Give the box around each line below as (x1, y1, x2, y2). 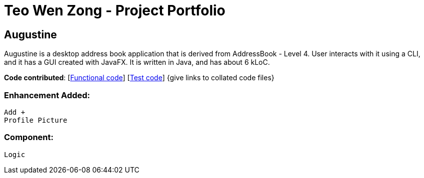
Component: (4, 132, 53, 143)
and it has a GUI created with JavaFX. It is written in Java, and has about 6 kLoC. (4, 58, 270, 67)
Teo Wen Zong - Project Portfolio (4, 2, 225, 19)
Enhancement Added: (4, 90, 90, 100)
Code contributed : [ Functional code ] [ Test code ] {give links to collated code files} (4, 73, 274, 82)
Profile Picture (4, 116, 67, 124)
